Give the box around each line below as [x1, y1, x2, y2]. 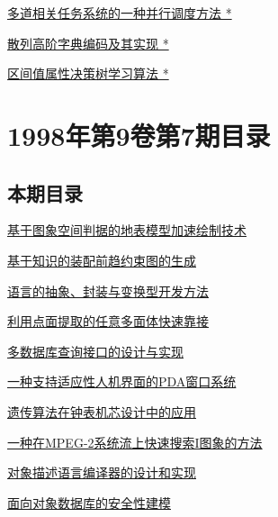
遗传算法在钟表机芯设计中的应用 [7, 402, 196, 421]
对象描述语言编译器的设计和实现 [7, 463, 196, 482]
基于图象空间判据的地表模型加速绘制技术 [7, 221, 247, 240]
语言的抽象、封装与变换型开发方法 [7, 281, 209, 300]
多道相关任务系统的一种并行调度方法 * [7, 4, 232, 22]
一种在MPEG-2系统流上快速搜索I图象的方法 [7, 432, 263, 451]
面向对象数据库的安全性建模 [7, 493, 171, 512]
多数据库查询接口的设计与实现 [7, 341, 184, 360]
